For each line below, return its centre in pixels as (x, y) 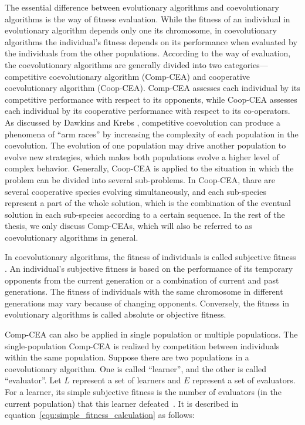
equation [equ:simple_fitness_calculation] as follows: (100, 415)
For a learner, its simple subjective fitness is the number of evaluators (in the (143, 392)
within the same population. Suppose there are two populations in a (127, 357)
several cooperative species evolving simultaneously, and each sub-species (135, 191)
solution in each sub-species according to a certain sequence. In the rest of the (145, 214)
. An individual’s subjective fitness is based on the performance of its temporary (149, 269)
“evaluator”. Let (33, 380)
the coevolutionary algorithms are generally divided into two (113, 64)
